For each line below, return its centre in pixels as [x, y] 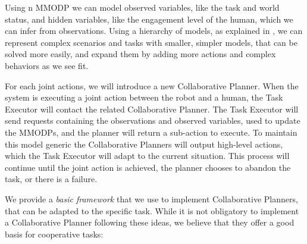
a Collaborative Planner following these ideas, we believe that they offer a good [150, 222]
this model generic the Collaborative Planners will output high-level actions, [144, 144]
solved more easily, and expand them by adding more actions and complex [140, 54]
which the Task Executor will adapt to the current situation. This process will [147, 156]
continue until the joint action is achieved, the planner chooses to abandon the [148, 167]
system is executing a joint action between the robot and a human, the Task [144, 97]
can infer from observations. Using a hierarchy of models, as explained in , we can [154, 31]
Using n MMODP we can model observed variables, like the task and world [142, 7]
